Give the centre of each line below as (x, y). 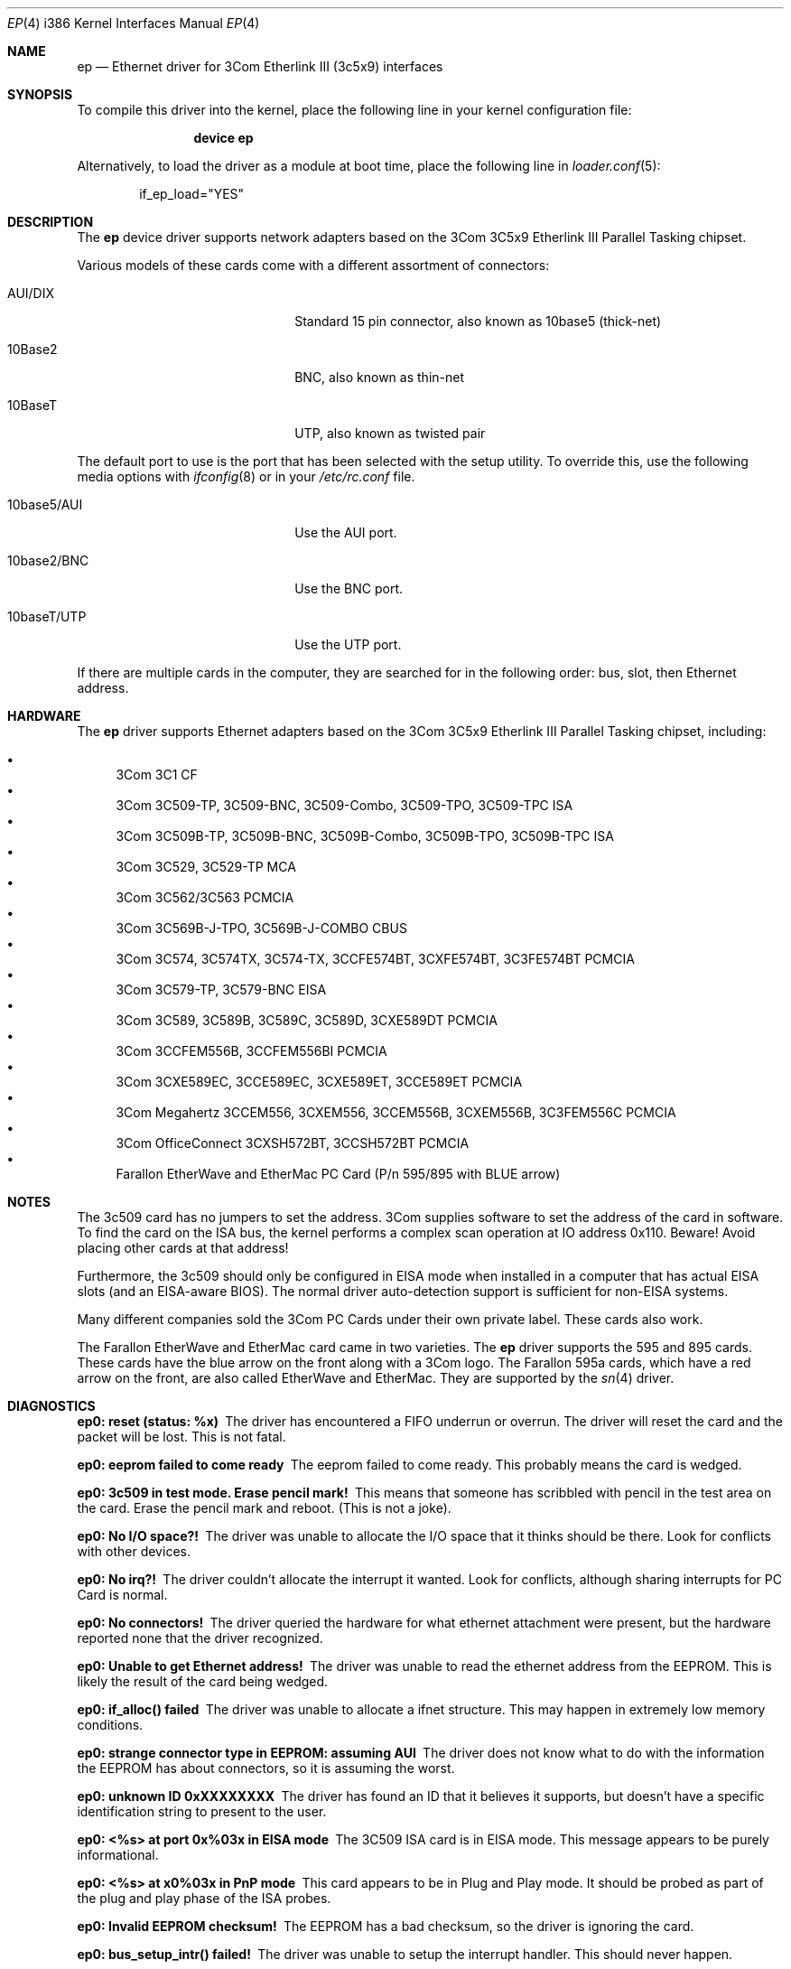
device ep (223, 138)
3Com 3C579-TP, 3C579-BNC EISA (221, 989)
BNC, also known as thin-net (379, 377)
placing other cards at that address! (183, 1248)
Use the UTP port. (348, 644)
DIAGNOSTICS (51, 1406)
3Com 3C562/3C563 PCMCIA (205, 897)
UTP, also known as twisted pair (390, 433)
